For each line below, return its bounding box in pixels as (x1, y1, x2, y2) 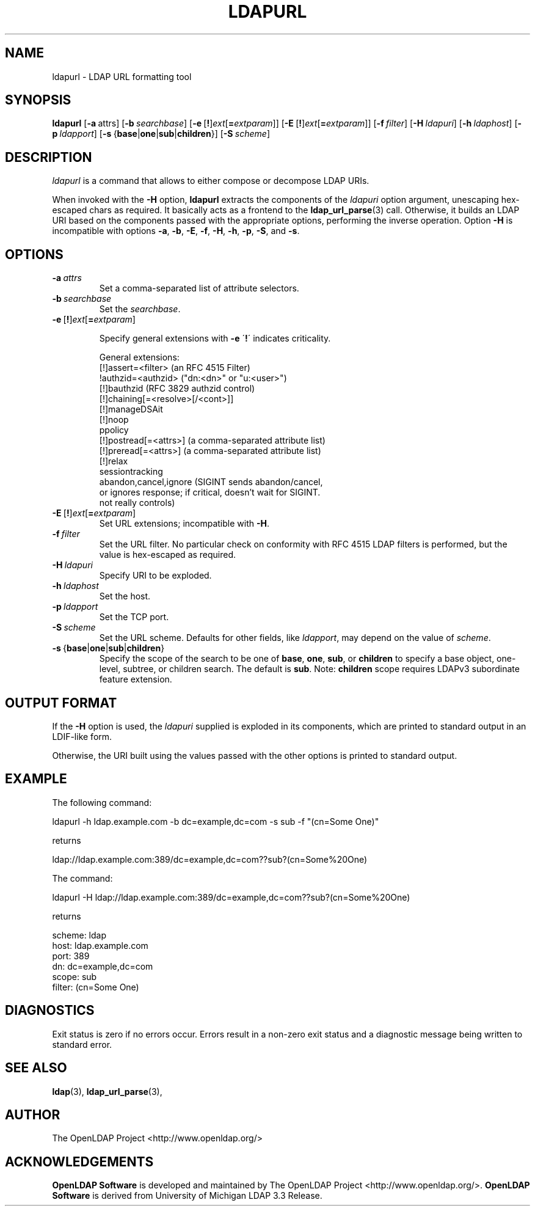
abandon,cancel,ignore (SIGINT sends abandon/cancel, (99, 477, 323, 488)
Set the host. (99, 591, 151, 602)
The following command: (52, 797, 152, 808)
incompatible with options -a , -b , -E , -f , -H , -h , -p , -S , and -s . (52, 225, 300, 236)
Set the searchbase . (99, 304, 181, 315)
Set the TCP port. (99, 612, 169, 623)
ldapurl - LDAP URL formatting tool (52, 71, 192, 82)
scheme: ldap (52, 929, 107, 940)
